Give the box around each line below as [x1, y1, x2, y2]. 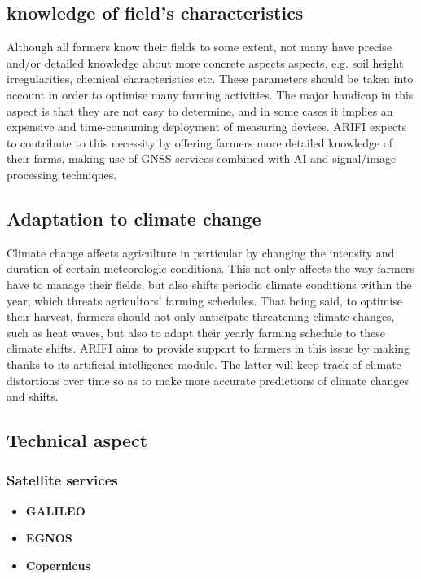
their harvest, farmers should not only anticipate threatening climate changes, [7, 308, 395, 325]
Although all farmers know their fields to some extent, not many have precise [7, 38, 392, 55]
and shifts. [7, 388, 59, 405]
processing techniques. [7, 165, 117, 182]
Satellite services [7, 470, 118, 490]
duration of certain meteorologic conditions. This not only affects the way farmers [7, 260, 414, 277]
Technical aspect [7, 428, 148, 453]
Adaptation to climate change [7, 205, 261, 230]
